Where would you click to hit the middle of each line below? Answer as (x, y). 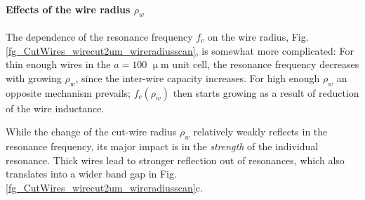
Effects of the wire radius (68, 9)
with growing (34, 78)
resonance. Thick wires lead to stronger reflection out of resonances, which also (175, 160)
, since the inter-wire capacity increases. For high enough (198, 78)
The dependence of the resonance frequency (99, 36)
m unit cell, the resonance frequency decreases (260, 64)
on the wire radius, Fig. (258, 36)
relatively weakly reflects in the (260, 132)
